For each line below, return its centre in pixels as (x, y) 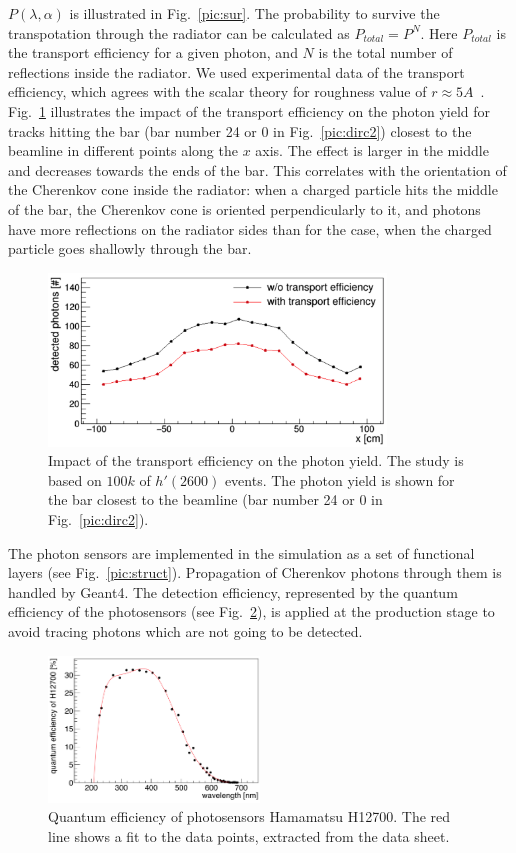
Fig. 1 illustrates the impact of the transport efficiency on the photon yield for (249, 110)
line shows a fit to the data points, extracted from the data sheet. (249, 835)
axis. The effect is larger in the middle (372, 150)
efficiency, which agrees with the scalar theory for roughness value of (217, 91)
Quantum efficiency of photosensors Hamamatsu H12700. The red (249, 816)
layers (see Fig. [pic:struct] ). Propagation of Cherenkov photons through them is (255, 572)
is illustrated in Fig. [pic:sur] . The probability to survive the (254, 13)
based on (75, 479)
